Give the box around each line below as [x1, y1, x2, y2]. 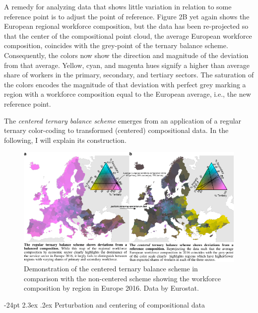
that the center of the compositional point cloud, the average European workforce [4, 30, 252, 41]
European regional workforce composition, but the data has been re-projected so [4, 21, 249, 31]
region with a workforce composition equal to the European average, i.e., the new [4, 89, 251, 99]
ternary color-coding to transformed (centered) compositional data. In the [4, 125, 229, 135]
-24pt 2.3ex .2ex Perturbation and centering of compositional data [4, 299, 205, 310]
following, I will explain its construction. [4, 134, 127, 145]
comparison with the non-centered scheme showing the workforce [24, 273, 221, 283]
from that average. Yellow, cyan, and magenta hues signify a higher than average [4, 60, 250, 70]
